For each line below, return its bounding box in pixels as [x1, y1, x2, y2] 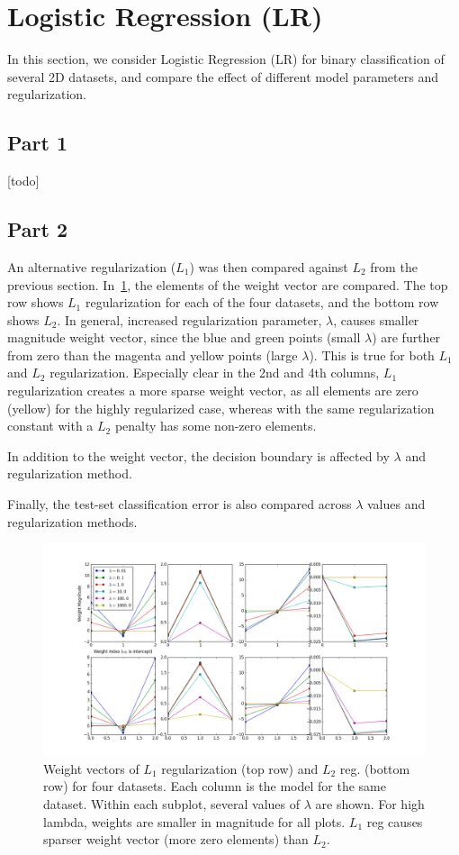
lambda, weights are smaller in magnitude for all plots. [43, 812, 346, 831]
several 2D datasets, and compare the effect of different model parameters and [7, 67, 438, 86]
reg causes [366, 812, 423, 831]
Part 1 [7, 129, 68, 157]
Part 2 [7, 215, 68, 243]
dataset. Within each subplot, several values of [43, 795, 301, 814]
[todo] [7, 171, 40, 190]
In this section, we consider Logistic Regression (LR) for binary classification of [7, 50, 445, 68]
